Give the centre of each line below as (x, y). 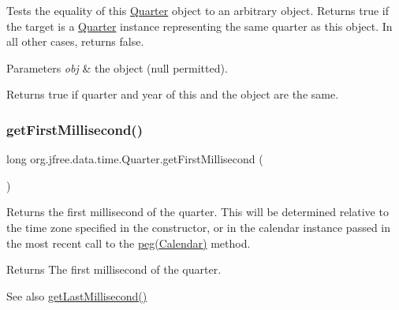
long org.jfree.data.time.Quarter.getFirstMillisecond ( (135, 159)
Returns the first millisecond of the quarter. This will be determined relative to (198, 212)
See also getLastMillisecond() (77, 295)
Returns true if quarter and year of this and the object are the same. (173, 94)
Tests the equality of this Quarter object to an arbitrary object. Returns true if (198, 10)
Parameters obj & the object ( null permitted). (117, 67)
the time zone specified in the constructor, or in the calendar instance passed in (199, 227)
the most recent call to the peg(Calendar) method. (129, 243)
